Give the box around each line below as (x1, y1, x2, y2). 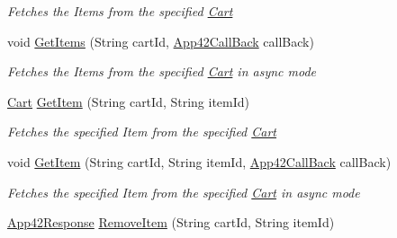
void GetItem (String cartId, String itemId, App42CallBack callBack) (7, 152, 392, 171)
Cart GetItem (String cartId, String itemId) (7, 92, 250, 110)
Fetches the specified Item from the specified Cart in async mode (7, 182, 360, 201)
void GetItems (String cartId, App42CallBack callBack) (7, 31, 314, 50)
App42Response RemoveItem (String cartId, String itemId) (7, 213, 335, 232)
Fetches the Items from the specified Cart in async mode (7, 62, 317, 81)
